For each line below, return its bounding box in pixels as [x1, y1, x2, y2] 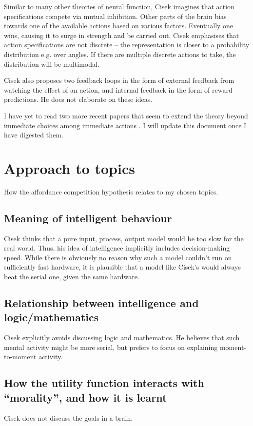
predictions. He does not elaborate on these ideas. [4, 94, 153, 104]
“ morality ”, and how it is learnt [4, 389, 167, 405]
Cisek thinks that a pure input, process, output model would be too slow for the [4, 233, 244, 243]
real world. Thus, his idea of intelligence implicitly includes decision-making [4, 243, 230, 253]
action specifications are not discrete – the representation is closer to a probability [4, 39, 250, 50]
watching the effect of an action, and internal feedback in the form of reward [4, 84, 233, 95]
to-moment [4, 351, 37, 362]
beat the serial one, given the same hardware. [4, 271, 139, 282]
